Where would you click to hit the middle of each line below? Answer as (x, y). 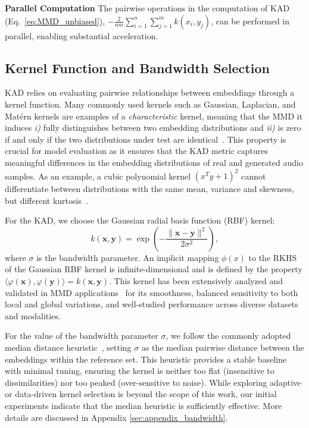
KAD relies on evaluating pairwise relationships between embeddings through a (150, 92)
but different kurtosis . (46, 200)
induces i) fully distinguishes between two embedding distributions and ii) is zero (153, 128)
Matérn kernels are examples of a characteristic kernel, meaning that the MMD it (154, 116)
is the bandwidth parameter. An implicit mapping (128, 257)
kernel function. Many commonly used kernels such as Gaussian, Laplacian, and (150, 104)
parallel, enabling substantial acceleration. (82, 35)
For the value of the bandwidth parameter (82, 336)
